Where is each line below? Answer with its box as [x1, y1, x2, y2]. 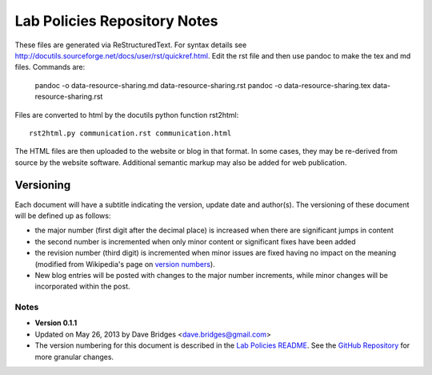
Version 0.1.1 [34, 318, 78, 328]
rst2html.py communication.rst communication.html [29, 128, 232, 138]
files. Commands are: [14, 62, 86, 72]
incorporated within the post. [34, 281, 130, 292]
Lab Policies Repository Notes [14, 12, 218, 30]
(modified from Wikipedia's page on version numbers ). [34, 259, 215, 268]
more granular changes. [34, 352, 114, 361]
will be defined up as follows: [14, 211, 111, 220]
